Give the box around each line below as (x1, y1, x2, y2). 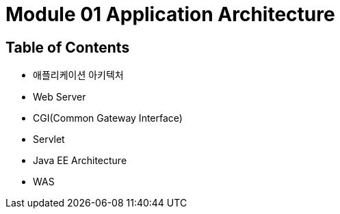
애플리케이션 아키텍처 (33, 69, 124, 81)
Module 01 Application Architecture (5, 3, 335, 26)
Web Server (33, 91, 86, 103)
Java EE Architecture (33, 155, 127, 167)
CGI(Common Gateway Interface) (33, 112, 183, 124)
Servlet (33, 133, 65, 146)
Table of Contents (5, 38, 130, 56)
